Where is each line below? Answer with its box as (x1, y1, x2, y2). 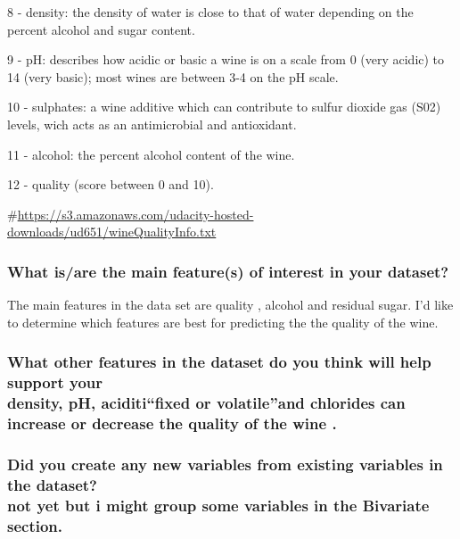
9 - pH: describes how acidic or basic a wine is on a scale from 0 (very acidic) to (7, 50, 445, 69)
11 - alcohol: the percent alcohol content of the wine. (7, 145, 295, 163)
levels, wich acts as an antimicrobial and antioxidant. (7, 114, 297, 133)
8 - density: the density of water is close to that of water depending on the (7, 3, 414, 21)
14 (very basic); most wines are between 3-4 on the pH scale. (7, 67, 339, 86)
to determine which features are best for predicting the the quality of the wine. (7, 312, 439, 331)
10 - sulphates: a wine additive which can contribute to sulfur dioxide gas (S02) (7, 97, 441, 116)
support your (7, 371, 103, 394)
